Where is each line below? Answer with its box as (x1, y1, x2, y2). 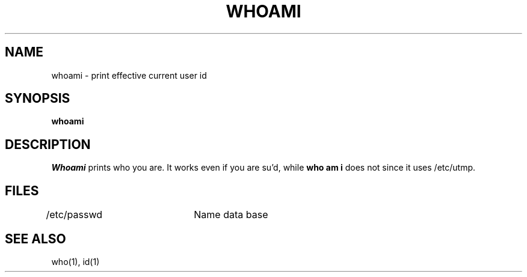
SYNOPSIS (5, 91, 70, 106)
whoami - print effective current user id (51, 70, 207, 81)
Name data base (194, 209, 268, 221)
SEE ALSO (5, 231, 66, 246)
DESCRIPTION (5, 136, 91, 152)
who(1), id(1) (51, 256, 100, 267)
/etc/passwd (46, 209, 103, 221)
